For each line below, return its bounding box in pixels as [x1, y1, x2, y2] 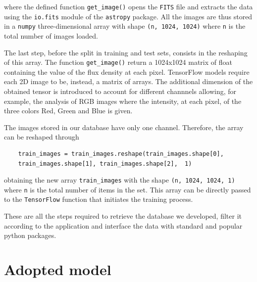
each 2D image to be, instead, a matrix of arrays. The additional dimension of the [4, 76, 253, 87]
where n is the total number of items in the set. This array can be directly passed [4, 184, 251, 194]
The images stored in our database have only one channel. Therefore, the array [4, 122, 244, 132]
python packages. [4, 230, 56, 240]
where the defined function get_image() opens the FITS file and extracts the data [4, 1, 253, 11]
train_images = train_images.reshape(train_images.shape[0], [18, 150, 224, 157]
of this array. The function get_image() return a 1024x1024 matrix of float [4, 57, 232, 67]
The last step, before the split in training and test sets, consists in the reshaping [4, 47, 248, 57]
